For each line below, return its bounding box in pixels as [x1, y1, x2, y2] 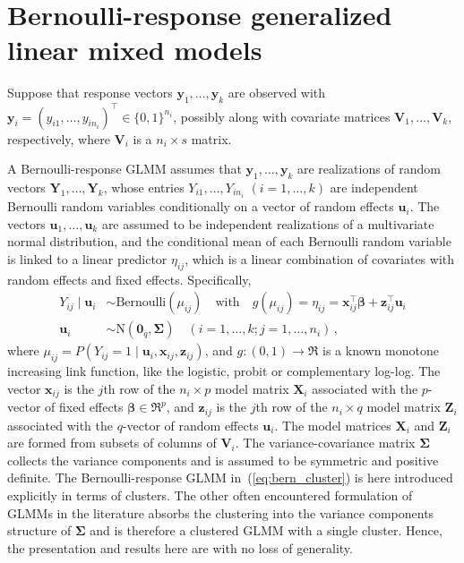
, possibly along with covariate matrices [173, 107, 391, 125]
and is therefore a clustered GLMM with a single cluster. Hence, [90, 521, 443, 540]
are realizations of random [296, 159, 442, 178]
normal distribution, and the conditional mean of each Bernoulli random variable [7, 232, 451, 251]
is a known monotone [322, 341, 440, 360]
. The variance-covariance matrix [235, 433, 416, 452]
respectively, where [7, 129, 110, 148]
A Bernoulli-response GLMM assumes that [7, 159, 242, 178]
